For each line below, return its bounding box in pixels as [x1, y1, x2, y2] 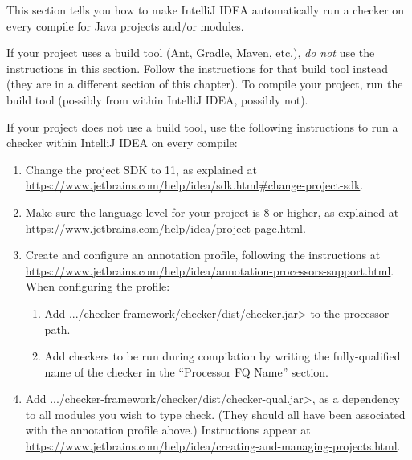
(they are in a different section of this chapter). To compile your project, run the [6, 75, 403, 92]
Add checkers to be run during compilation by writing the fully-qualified [44, 348, 401, 364]
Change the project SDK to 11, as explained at [25, 161, 257, 177]
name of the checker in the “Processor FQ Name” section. [44, 363, 328, 380]
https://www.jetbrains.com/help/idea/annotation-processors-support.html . [25, 262, 394, 279]
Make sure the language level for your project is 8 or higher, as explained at [25, 203, 399, 220]
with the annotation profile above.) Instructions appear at [25, 421, 311, 438]
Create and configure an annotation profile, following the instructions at [25, 246, 381, 263]
